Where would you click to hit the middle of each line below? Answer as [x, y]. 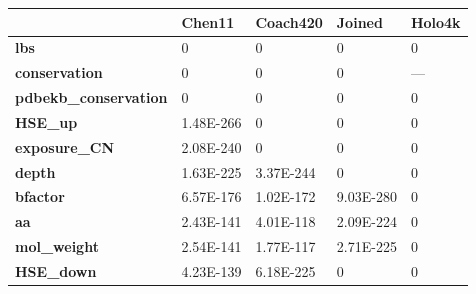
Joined [359, 21]
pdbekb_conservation [91, 97]
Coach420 [289, 21]
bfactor [40, 196]
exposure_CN [65, 146]
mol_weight [57, 246]
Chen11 [208, 21]
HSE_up [46, 121]
